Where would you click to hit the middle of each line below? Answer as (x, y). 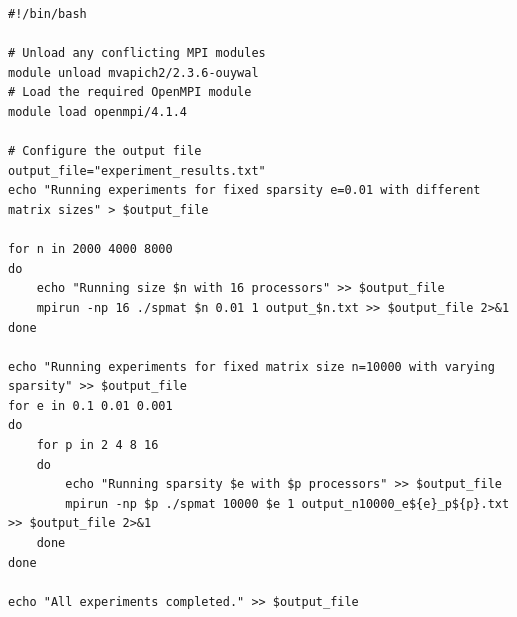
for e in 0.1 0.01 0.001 (90, 405)
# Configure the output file (105, 151)
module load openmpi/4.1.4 (97, 111)
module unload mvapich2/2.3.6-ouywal (133, 72)
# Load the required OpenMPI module (130, 92)
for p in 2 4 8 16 (97, 445)
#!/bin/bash (47, 14)
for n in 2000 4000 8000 (90, 249)
